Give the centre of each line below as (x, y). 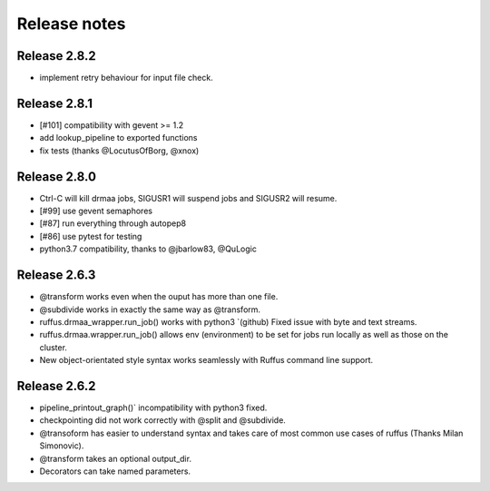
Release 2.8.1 (54, 103)
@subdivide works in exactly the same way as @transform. (150, 309)
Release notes (71, 24)
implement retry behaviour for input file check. (126, 78)
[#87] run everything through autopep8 (113, 223)
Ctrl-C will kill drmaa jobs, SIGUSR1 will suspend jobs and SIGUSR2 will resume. (188, 198)
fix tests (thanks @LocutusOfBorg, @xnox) (119, 151)
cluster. (54, 347)
